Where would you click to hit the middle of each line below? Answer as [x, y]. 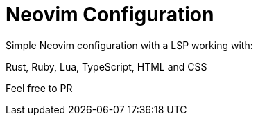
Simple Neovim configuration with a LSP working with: [129, 45]
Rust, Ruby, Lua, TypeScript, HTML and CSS [106, 66]
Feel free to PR [39, 88]
